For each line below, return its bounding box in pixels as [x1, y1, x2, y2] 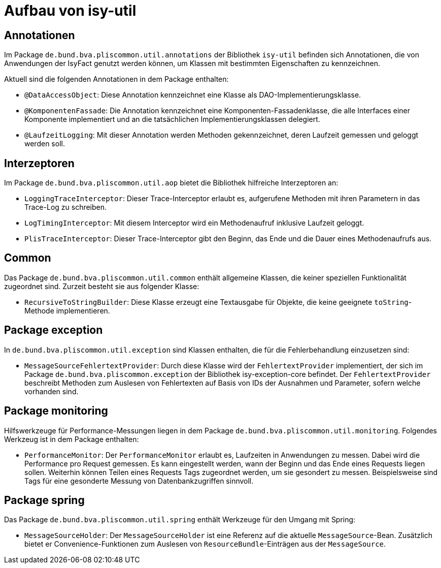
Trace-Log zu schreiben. [24, 203, 107, 212]
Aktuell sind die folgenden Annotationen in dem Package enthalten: [4, 75, 229, 84]
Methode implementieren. [24, 306, 110, 315]
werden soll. [24, 139, 65, 148]
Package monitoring [4, 404, 108, 418]
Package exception [4, 324, 103, 337]
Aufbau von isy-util [4, 2, 137, 19]
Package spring [4, 493, 85, 507]
